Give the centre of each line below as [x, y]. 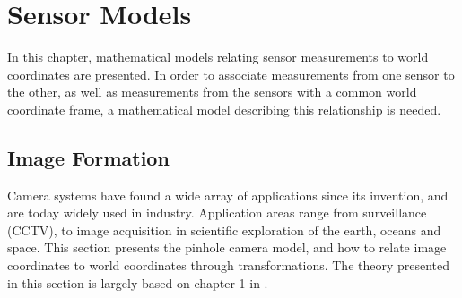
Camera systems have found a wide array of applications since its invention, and [228, 195]
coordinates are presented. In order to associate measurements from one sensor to [231, 74]
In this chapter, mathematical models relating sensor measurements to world [218, 57]
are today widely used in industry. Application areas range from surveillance [217, 213]
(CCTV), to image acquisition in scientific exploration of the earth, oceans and [224, 230]
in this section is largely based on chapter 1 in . [138, 282]
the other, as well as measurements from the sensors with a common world [212, 92]
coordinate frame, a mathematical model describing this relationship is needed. [224, 109]
